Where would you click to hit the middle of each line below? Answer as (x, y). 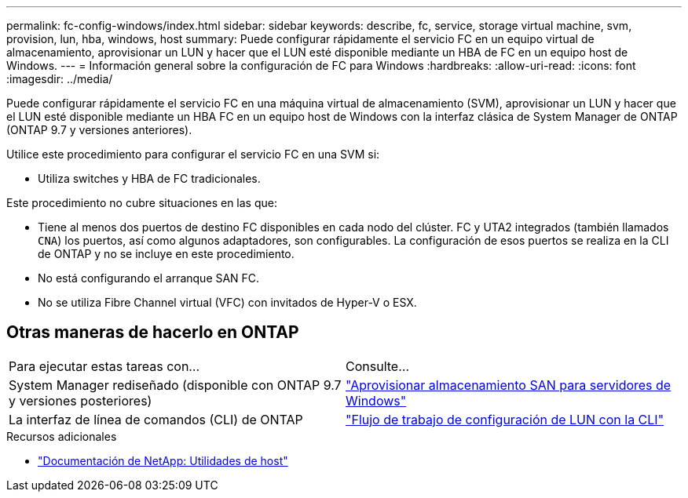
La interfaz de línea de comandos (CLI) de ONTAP (156, 419)
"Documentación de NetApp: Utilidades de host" (163, 460)
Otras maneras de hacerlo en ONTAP (153, 333)
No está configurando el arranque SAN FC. (149, 278)
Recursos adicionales (62, 436)
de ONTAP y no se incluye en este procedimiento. (166, 254)
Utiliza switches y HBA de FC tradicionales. (149, 178)
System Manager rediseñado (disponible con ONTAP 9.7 (175, 385)
